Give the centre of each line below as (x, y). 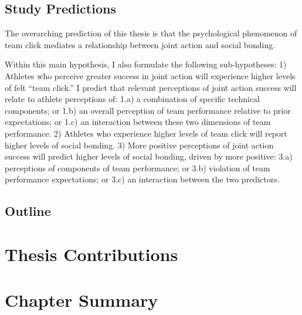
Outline (28, 211)
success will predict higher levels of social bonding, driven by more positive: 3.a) (149, 156)
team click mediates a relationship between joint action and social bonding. (140, 44)
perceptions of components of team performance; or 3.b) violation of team (138, 167)
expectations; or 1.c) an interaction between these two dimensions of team (138, 122)
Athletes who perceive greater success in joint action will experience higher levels (150, 75)
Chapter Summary (82, 300)
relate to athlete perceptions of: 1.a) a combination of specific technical (132, 99)
